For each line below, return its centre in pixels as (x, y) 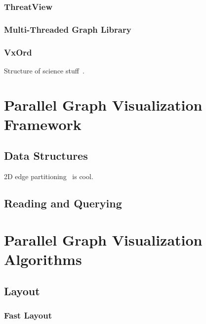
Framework (43, 124)
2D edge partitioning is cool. (49, 176)
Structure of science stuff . (44, 70)
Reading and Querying (63, 203)
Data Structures (46, 156)
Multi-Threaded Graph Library (68, 29)
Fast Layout (28, 315)
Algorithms (43, 259)
